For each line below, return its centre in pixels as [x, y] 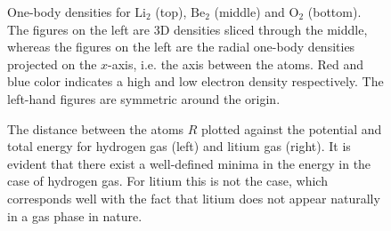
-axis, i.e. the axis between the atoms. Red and [236, 64]
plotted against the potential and [292, 128]
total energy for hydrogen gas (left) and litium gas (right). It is [179, 146]
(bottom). [334, 12]
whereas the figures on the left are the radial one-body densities [181, 47]
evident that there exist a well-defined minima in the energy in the [189, 163]
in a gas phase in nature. [75, 215]
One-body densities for [69, 12]
